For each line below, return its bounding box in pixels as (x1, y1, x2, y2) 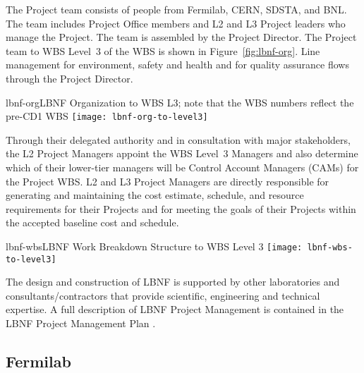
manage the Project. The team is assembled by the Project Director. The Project (6, 30, 357, 44)
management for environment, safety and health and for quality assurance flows (6, 57, 349, 72)
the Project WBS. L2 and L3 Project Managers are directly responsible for (6, 173, 329, 188)
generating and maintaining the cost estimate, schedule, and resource (6, 188, 304, 202)
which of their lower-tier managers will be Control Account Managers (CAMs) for (6, 160, 359, 174)
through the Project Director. (6, 71, 133, 85)
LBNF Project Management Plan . (6, 316, 156, 331)
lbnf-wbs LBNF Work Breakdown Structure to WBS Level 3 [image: (6, 238, 303, 253)
